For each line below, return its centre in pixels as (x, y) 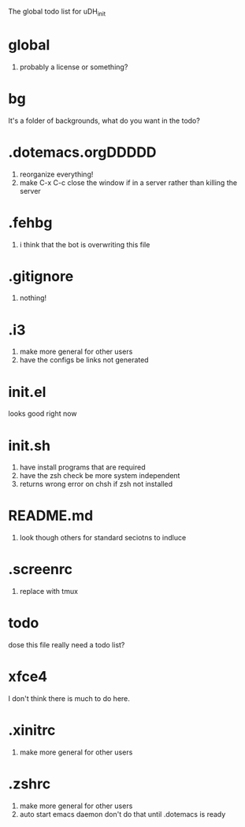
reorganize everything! (56, 174)
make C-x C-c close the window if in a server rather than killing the (128, 182)
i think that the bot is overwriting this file (85, 244)
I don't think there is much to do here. (69, 699)
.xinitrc (32, 731)
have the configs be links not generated (84, 360)
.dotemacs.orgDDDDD (82, 152)
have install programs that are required (82, 467)
